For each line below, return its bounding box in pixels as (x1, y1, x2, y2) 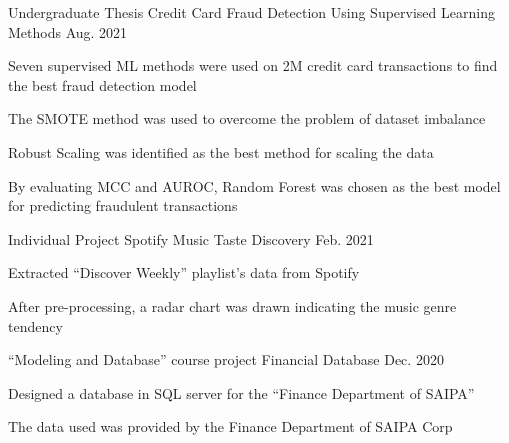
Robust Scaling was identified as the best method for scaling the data (8, 141, 434, 162)
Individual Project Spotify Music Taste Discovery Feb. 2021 (8, 228, 374, 249)
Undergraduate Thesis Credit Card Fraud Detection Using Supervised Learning (8, 2, 495, 22)
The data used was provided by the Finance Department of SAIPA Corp (8, 416, 453, 437)
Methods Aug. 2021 (8, 21, 128, 42)
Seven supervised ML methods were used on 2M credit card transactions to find (8, 55, 498, 76)
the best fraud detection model (8, 74, 197, 95)
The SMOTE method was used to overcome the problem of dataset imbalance (8, 108, 486, 129)
